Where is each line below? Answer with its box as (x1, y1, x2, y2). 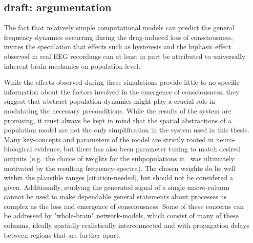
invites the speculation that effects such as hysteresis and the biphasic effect (4, 41, 231, 52)
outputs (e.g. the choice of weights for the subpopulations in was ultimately (4, 153, 234, 163)
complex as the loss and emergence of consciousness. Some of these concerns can (4, 201, 244, 211)
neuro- (216, 134, 235, 144)
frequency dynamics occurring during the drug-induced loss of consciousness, (4, 32, 233, 42)
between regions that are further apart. (4, 229, 121, 240)
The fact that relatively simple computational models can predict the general (4, 22, 234, 33)
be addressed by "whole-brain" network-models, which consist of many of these (4, 210, 239, 221)
